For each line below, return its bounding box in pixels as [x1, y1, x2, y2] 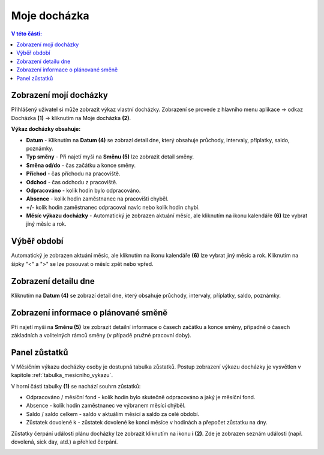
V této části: [11, 30, 42, 37]
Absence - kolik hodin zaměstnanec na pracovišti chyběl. [26, 195, 169, 202]
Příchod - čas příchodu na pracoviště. [26, 170, 121, 177]
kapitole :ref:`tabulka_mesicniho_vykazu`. [11, 372, 113, 379]
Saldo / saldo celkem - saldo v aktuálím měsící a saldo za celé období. [26, 410, 199, 417]
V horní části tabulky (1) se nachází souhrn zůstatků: [11, 382, 141, 390]
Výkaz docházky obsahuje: [11, 125, 81, 133]
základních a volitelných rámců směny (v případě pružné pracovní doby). [11, 331, 192, 339]
